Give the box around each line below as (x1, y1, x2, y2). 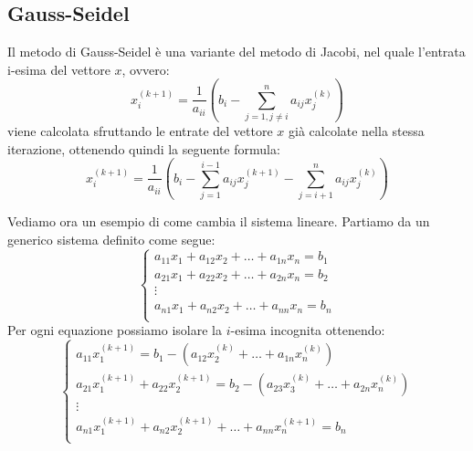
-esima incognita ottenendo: (230, 320, 385, 340)
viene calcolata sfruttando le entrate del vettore (7, 121, 273, 141)
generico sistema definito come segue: (7, 229, 215, 248)
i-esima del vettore (7, 59, 110, 79)
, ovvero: (121, 59, 170, 79)
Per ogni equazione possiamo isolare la (7, 320, 222, 340)
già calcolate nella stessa (289, 121, 425, 141)
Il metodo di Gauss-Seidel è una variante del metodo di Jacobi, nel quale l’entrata (7, 42, 466, 61)
